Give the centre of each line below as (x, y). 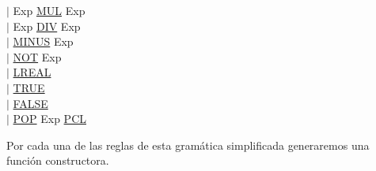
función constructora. (58, 160)
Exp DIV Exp (47, 26)
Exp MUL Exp (49, 10)
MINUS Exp (43, 41)
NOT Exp (37, 56)
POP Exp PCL (49, 119)
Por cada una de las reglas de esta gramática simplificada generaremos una (188, 145)
